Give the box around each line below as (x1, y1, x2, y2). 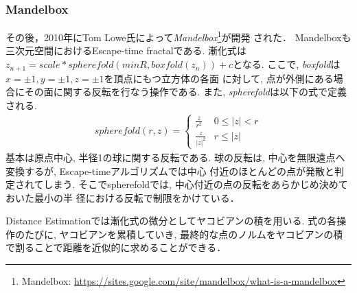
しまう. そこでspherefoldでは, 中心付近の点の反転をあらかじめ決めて (43, 177, 348, 191)
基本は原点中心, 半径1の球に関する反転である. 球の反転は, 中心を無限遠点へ (5, 150, 345, 164)
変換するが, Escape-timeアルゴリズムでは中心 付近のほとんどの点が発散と (5, 163, 334, 178)
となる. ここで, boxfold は (233, 57, 341, 71)
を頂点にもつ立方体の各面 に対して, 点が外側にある (104, 71, 334, 85)
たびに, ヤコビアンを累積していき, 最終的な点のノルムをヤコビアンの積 (24, 226, 343, 241)
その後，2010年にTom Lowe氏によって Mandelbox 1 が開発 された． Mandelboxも (5, 28, 352, 44)
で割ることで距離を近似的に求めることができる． (5, 240, 227, 255)
